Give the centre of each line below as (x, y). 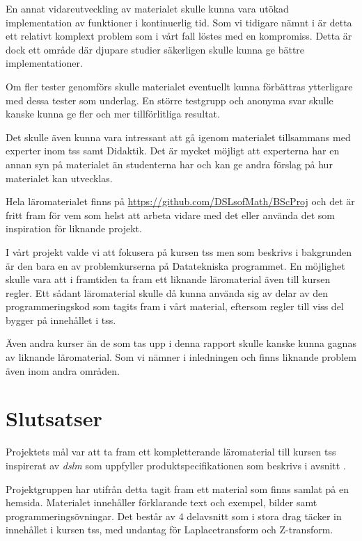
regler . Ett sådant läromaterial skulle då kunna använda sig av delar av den (167, 292)
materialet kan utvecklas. (59, 178)
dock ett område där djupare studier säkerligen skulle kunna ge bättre (155, 49)
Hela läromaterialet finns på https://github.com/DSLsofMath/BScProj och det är (180, 201)
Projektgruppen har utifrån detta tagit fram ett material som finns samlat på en (178, 488)
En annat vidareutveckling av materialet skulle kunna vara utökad (147, 8)
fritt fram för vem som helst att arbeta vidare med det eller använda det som (170, 215)
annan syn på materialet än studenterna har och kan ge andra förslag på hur (169, 164)
